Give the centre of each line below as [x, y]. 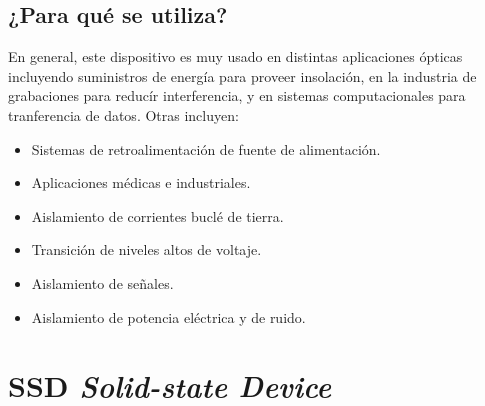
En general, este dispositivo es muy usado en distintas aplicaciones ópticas [235, 56]
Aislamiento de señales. [102, 282]
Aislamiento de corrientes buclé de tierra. [157, 215]
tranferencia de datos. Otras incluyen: [123, 114]
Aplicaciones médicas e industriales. [141, 182]
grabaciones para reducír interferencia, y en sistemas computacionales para [237, 95]
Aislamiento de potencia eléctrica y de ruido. [168, 316]
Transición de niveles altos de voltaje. [146, 249]
